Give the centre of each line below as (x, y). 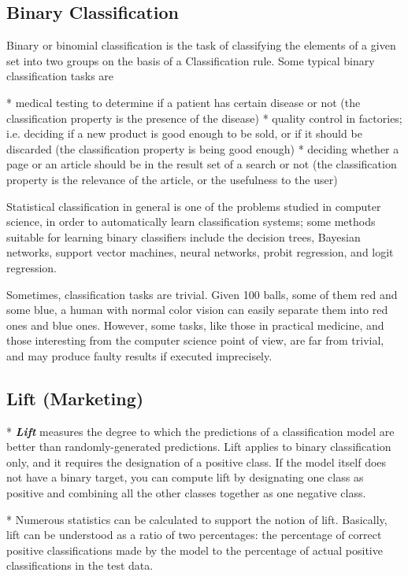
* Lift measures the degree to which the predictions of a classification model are (200, 431)
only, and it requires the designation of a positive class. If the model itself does (197, 462)
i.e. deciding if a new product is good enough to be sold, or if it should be (184, 133)
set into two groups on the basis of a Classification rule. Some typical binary (191, 60)
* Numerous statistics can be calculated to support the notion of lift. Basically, (197, 519)
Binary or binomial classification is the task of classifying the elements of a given (201, 45)
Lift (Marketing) (75, 398)
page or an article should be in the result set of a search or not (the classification (202, 164)
